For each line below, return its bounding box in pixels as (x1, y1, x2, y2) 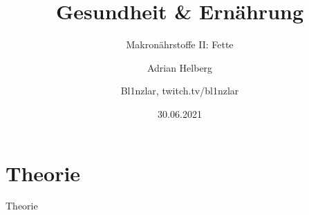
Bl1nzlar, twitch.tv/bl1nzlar (120, 83, 239, 98)
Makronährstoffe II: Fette (126, 37, 234, 52)
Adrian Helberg (147, 60, 213, 74)
